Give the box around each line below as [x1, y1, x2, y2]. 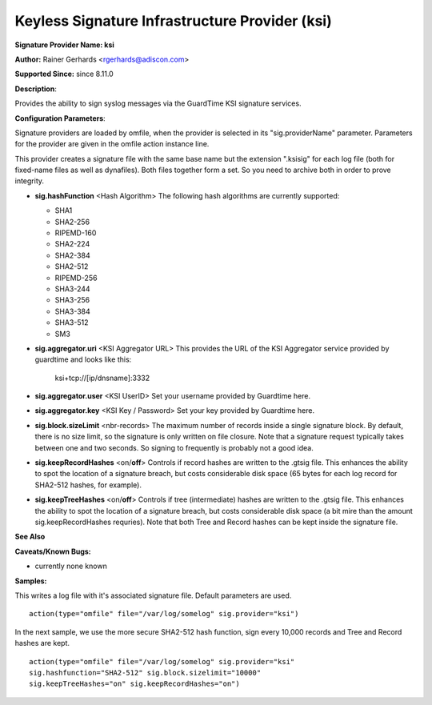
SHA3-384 [54, 306, 91, 316]
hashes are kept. [14, 639, 70, 648]
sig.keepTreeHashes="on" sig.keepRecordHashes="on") [29, 679, 240, 688]
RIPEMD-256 [54, 273, 98, 282]
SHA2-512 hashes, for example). [34, 480, 142, 490]
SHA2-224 [54, 239, 90, 249]
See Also [14, 532, 46, 542]
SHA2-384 [54, 250, 91, 260]
